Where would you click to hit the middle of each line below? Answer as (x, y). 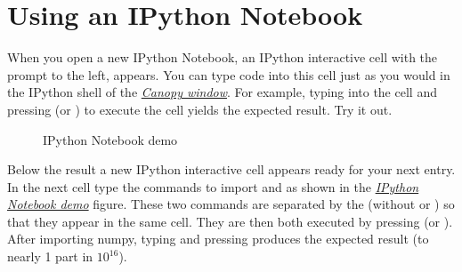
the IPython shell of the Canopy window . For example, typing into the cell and (222, 92)
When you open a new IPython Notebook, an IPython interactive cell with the (223, 57)
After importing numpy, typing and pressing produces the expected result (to (218, 239)
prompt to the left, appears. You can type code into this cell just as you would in (229, 74)
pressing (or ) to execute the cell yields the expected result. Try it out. (200, 109)
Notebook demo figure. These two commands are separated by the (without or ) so (231, 204)
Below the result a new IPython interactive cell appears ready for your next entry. (231, 169)
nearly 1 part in (50, 256)
